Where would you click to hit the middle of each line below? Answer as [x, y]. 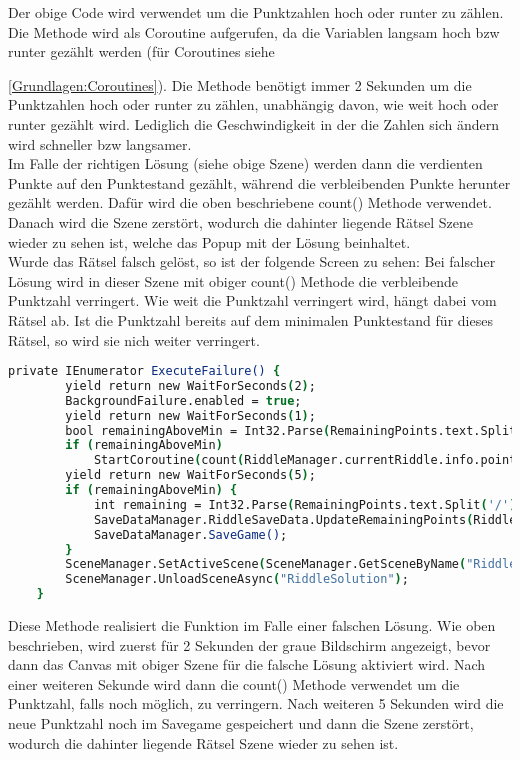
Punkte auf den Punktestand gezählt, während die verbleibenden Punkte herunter [259, 182]
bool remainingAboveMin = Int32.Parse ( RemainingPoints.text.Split [291, 430]
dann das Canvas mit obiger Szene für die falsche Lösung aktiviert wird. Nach [247, 664]
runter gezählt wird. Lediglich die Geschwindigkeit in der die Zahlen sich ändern [254, 123]
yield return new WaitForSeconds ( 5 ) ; [190, 475]
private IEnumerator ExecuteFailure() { [144, 371]
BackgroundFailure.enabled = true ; [183, 400]
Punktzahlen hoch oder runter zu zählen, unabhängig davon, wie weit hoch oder [253, 104]
